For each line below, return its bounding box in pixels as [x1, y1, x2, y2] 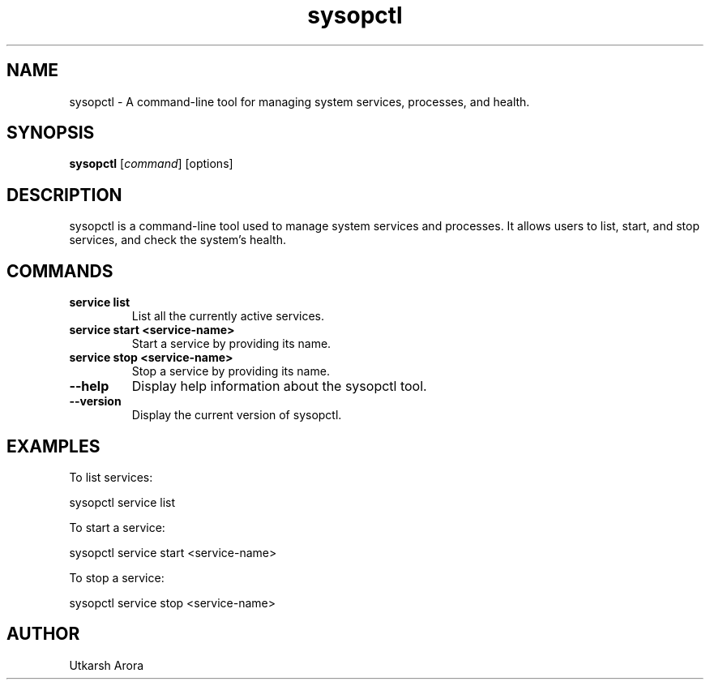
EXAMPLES [6, 435, 101, 457]
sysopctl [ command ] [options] [69, 156, 233, 171]
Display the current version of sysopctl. [131, 408, 342, 422]
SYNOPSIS [6, 122, 95, 144]
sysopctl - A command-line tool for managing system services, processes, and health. [69, 94, 530, 109]
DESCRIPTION [6, 184, 122, 205]
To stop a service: [69, 570, 165, 585]
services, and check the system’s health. [69, 233, 286, 247]
